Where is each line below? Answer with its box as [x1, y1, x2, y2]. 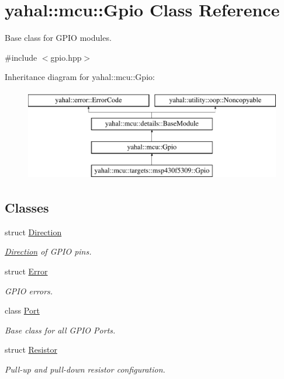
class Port [5, 304, 40, 317]
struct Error [5, 265, 48, 277]
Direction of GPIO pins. [5, 245, 92, 258]
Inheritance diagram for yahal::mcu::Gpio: [5, 71, 155, 83]
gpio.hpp [50, 51, 82, 63]
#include [5, 51, 37, 63]
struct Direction [5, 225, 62, 238]
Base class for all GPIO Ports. [5, 324, 116, 336]
